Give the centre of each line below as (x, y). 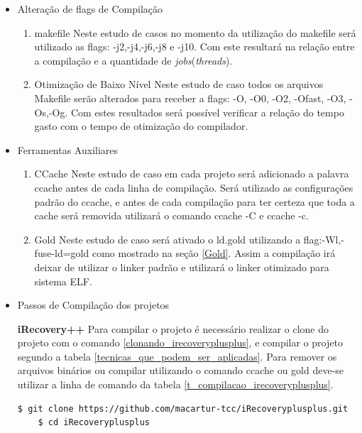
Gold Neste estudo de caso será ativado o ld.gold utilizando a (168, 239)
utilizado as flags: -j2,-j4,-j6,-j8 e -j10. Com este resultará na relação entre (194, 46)
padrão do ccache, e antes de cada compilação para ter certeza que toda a (194, 201)
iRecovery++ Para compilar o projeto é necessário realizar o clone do (173, 328)
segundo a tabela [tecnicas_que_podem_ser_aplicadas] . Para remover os (177, 356)
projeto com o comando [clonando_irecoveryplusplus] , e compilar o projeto (180, 342)
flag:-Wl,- (324, 239)
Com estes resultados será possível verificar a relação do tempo (208, 112)
